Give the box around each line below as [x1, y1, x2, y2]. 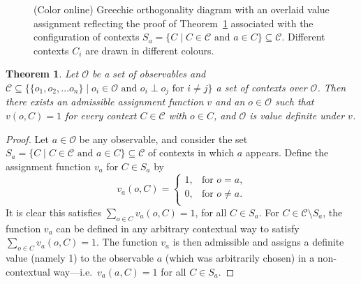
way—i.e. [53, 264, 93, 278]
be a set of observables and [91, 66, 206, 81]
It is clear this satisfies [6, 204, 101, 219]
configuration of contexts [34, 29, 140, 44]
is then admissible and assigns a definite [172, 234, 344, 249]
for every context [64, 108, 137, 123]
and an [215, 94, 245, 109]
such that [275, 94, 314, 109]
